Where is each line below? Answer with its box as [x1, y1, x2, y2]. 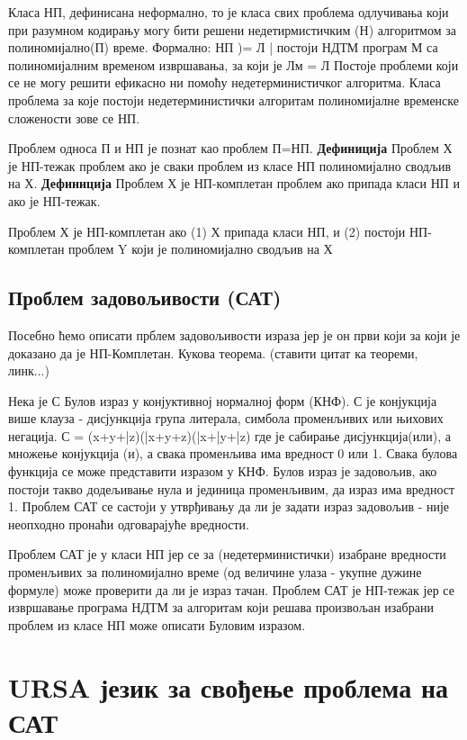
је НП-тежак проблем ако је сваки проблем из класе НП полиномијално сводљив [8, 156, 452, 175]
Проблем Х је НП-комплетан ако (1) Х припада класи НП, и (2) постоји [8, 221, 406, 240]
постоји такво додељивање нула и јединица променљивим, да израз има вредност [8, 479, 455, 498]
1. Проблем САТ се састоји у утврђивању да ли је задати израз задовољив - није [8, 497, 450, 516]
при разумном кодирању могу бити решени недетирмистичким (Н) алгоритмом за [8, 20, 456, 39]
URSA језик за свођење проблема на [8, 668, 449, 705]
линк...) [8, 361, 49, 380]
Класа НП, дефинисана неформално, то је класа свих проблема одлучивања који [8, 3, 449, 21]
